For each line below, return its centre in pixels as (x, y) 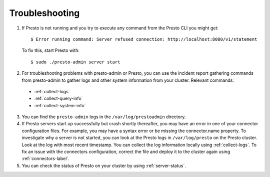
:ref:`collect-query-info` (58, 98)
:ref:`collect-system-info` (60, 105)
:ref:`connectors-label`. (45, 159)
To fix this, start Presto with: (50, 50)
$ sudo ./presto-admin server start (75, 62)
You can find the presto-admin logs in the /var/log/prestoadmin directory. (104, 117)
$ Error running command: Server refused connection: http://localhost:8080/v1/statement (144, 39)
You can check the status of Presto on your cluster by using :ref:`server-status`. (104, 166)
